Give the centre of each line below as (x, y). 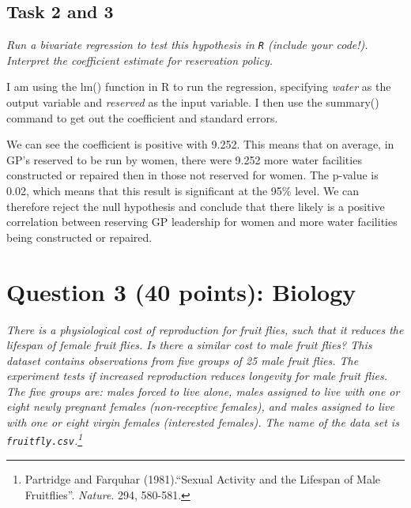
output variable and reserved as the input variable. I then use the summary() (193, 102)
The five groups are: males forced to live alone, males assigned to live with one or (203, 391)
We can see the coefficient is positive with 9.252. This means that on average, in (200, 144)
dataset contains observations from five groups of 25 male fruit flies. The (183, 360)
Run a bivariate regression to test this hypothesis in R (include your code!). (187, 45)
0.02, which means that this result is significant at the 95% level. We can (183, 191)
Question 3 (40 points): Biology (181, 291)
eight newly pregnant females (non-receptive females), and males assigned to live (200, 406)
